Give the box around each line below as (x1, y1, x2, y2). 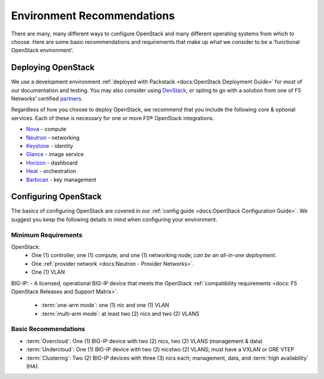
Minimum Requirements (11, 231, 83, 239)
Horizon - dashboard (26, 159, 78, 166)
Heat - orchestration (26, 168, 77, 175)
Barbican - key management (26, 176, 97, 183)
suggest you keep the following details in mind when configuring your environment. (11, 216, 218, 223)
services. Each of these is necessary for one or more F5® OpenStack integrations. (11, 114, 214, 121)
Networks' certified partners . (11, 95, 83, 102)
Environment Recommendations (11, 9, 175, 22)
